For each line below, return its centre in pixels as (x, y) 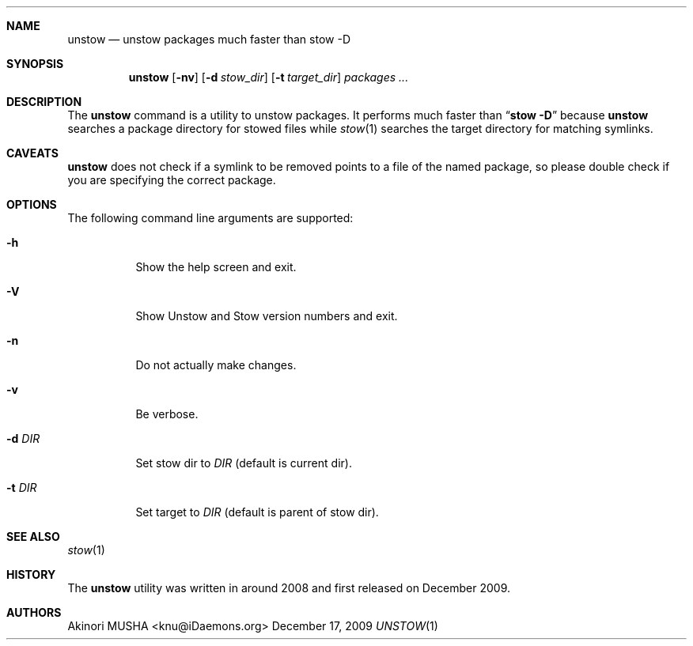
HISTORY (31, 574)
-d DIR (23, 438)
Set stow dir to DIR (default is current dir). (244, 463)
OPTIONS (32, 204)
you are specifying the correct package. (172, 180)
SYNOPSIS (35, 64)
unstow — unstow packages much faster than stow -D (209, 39)
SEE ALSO (33, 536)
